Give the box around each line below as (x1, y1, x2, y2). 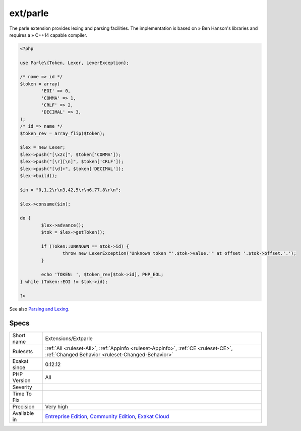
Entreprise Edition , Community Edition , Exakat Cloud (45, 413, 169, 420)
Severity (12, 384, 32, 391)
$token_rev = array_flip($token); (20, 130, 105, 136)
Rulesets (12, 348, 33, 355)
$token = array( (20, 81, 61, 87)
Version (12, 377, 31, 384)
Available (12, 410, 34, 417)
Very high (45, 403, 68, 410)
